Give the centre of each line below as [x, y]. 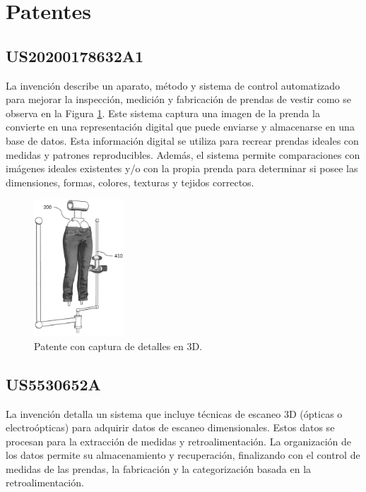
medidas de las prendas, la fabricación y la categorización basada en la [159, 468]
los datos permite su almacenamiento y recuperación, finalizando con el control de [183, 455]
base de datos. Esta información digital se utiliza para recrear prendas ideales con [182, 140]
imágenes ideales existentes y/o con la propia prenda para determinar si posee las [182, 168]
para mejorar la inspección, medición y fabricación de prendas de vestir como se [178, 99]
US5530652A [53, 384]
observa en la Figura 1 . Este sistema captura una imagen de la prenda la [163, 113]
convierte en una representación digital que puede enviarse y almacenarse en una [180, 127]
